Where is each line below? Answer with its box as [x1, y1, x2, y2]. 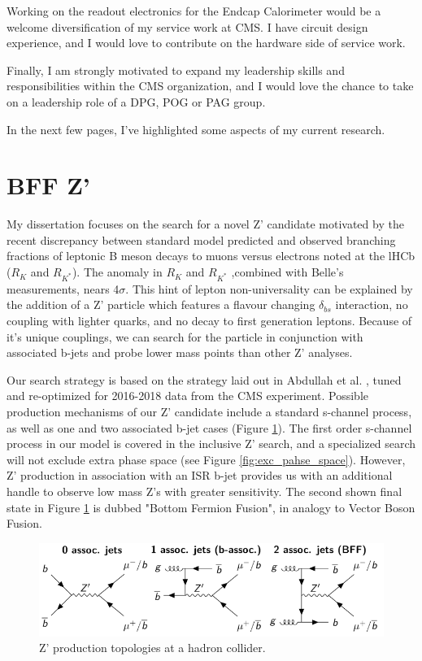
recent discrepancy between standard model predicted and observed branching [7, 231, 396, 248]
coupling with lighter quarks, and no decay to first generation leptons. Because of [7, 312, 412, 328]
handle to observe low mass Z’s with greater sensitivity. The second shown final [7, 482, 402, 499]
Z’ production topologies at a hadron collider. [39, 639, 266, 656]
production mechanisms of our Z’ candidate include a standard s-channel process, [7, 402, 412, 420]
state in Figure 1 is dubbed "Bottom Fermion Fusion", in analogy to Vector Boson [7, 498, 415, 515]
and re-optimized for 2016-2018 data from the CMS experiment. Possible [7, 387, 369, 404]
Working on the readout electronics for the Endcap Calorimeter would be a [7, 2, 381, 19]
